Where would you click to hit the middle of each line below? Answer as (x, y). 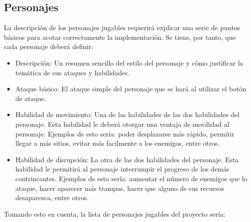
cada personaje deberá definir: (49, 46)
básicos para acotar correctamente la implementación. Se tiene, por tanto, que (120, 37)
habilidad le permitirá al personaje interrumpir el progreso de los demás (122, 169)
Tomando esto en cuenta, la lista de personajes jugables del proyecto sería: (115, 213)
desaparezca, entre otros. (52, 197)
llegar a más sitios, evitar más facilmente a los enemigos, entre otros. (117, 143)
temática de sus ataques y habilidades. (72, 72)
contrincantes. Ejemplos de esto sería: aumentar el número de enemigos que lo (131, 178)
